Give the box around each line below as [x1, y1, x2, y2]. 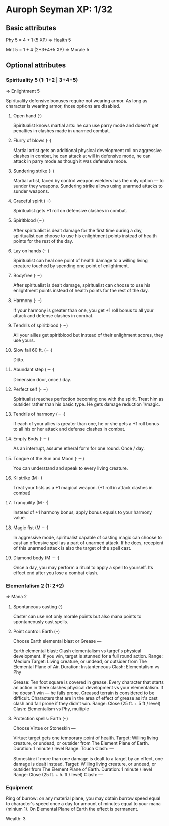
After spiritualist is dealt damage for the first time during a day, [13, 227, 143, 233]
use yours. [13, 337, 35, 343]
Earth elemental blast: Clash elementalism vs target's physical [13, 648, 142, 654]
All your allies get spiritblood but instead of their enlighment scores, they [13, 332, 164, 338]
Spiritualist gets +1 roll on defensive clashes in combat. [13, 207, 127, 213]
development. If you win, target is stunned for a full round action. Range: [13, 653, 163, 659]
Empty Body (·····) [13, 435, 50, 441]
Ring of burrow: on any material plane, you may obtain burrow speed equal [6, 795, 160, 801]
